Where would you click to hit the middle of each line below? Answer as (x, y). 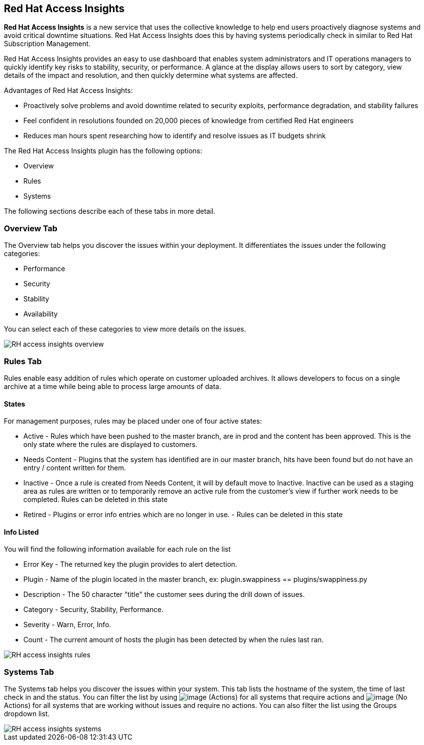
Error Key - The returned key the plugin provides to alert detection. (130, 564)
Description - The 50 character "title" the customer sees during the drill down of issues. (164, 595)
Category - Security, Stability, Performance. (93, 610)
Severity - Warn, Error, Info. (67, 625)
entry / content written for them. (75, 468)
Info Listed (21, 532)
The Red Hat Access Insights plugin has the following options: (103, 151)
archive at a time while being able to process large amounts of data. (113, 386)
